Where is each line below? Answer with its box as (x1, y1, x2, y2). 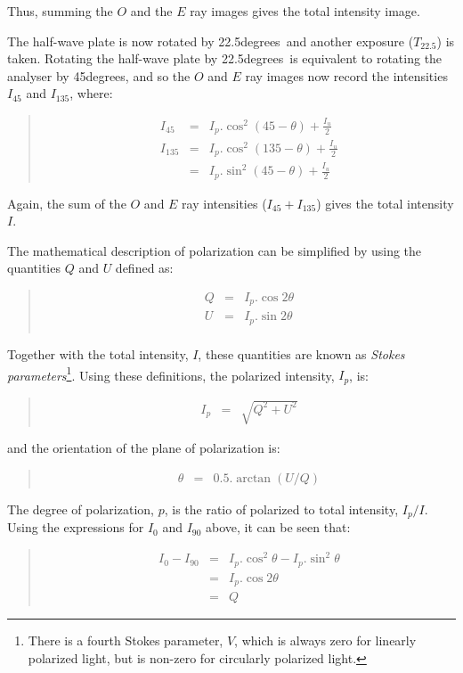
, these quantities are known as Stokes (198, 344, 405, 363)
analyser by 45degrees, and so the (7, 66, 191, 85)
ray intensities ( (182, 193, 267, 212)
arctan (236, 472, 272, 485)
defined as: (115, 259, 174, 277)
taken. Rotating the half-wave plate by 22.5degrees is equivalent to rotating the (7, 49, 443, 68)
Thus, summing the (7, 2, 113, 20)
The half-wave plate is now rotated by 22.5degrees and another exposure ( (7, 31, 414, 50)
